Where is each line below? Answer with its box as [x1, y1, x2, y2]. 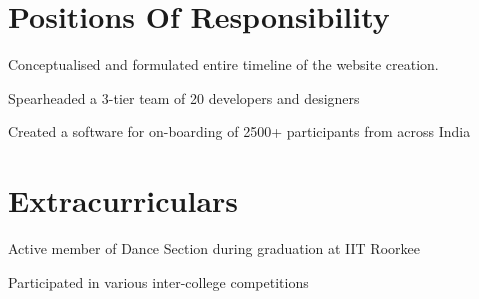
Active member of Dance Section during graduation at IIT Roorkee [8, 238, 420, 259]
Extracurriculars [8, 180, 239, 221]
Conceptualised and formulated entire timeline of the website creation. [8, 54, 439, 75]
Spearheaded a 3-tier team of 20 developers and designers [8, 87, 360, 108]
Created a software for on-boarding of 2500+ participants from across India [8, 121, 471, 142]
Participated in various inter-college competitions [8, 271, 309, 292]
